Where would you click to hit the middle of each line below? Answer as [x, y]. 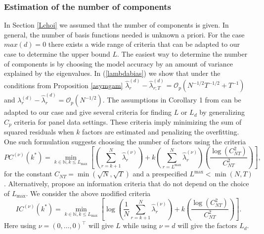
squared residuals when [39, 132]
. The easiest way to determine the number [182, 54]
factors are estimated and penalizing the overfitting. [161, 132]
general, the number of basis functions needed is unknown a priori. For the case [124, 34]
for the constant [28, 174]
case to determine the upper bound [57, 54]
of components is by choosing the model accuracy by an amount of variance [119, 63]
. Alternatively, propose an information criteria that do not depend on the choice [127, 184]
